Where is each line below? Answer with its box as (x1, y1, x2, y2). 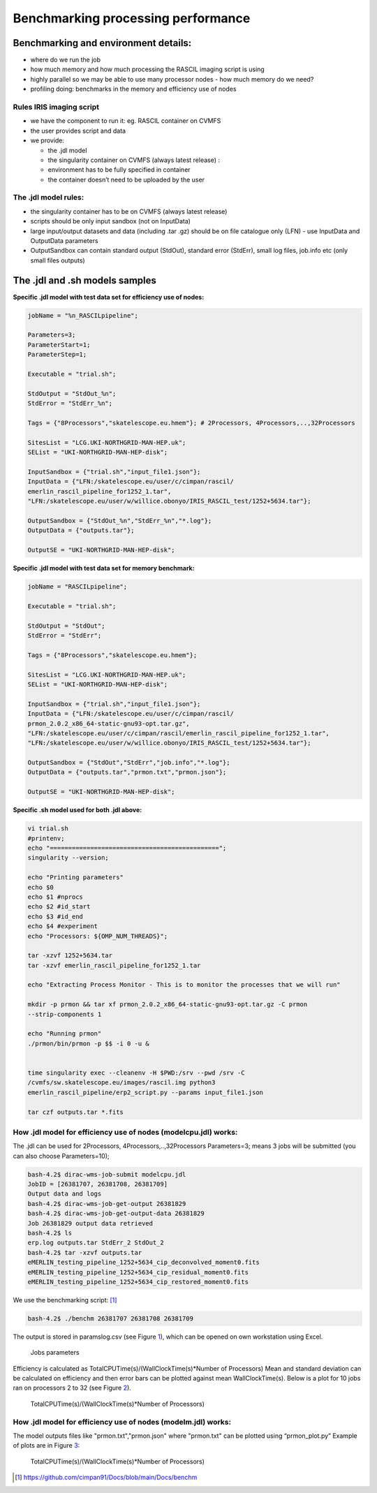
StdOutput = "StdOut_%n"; (27, 390, 117, 397)
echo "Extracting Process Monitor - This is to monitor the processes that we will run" (27, 981, 341, 989)
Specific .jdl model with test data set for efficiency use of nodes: (13, 293, 205, 301)
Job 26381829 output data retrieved (27, 1219, 154, 1227)
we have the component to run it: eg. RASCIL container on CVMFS (30, 117, 221, 125)
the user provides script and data (30, 126, 126, 135)
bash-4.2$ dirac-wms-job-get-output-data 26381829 (27, 1209, 205, 1218)
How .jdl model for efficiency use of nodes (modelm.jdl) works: (13, 1417, 232, 1427)
